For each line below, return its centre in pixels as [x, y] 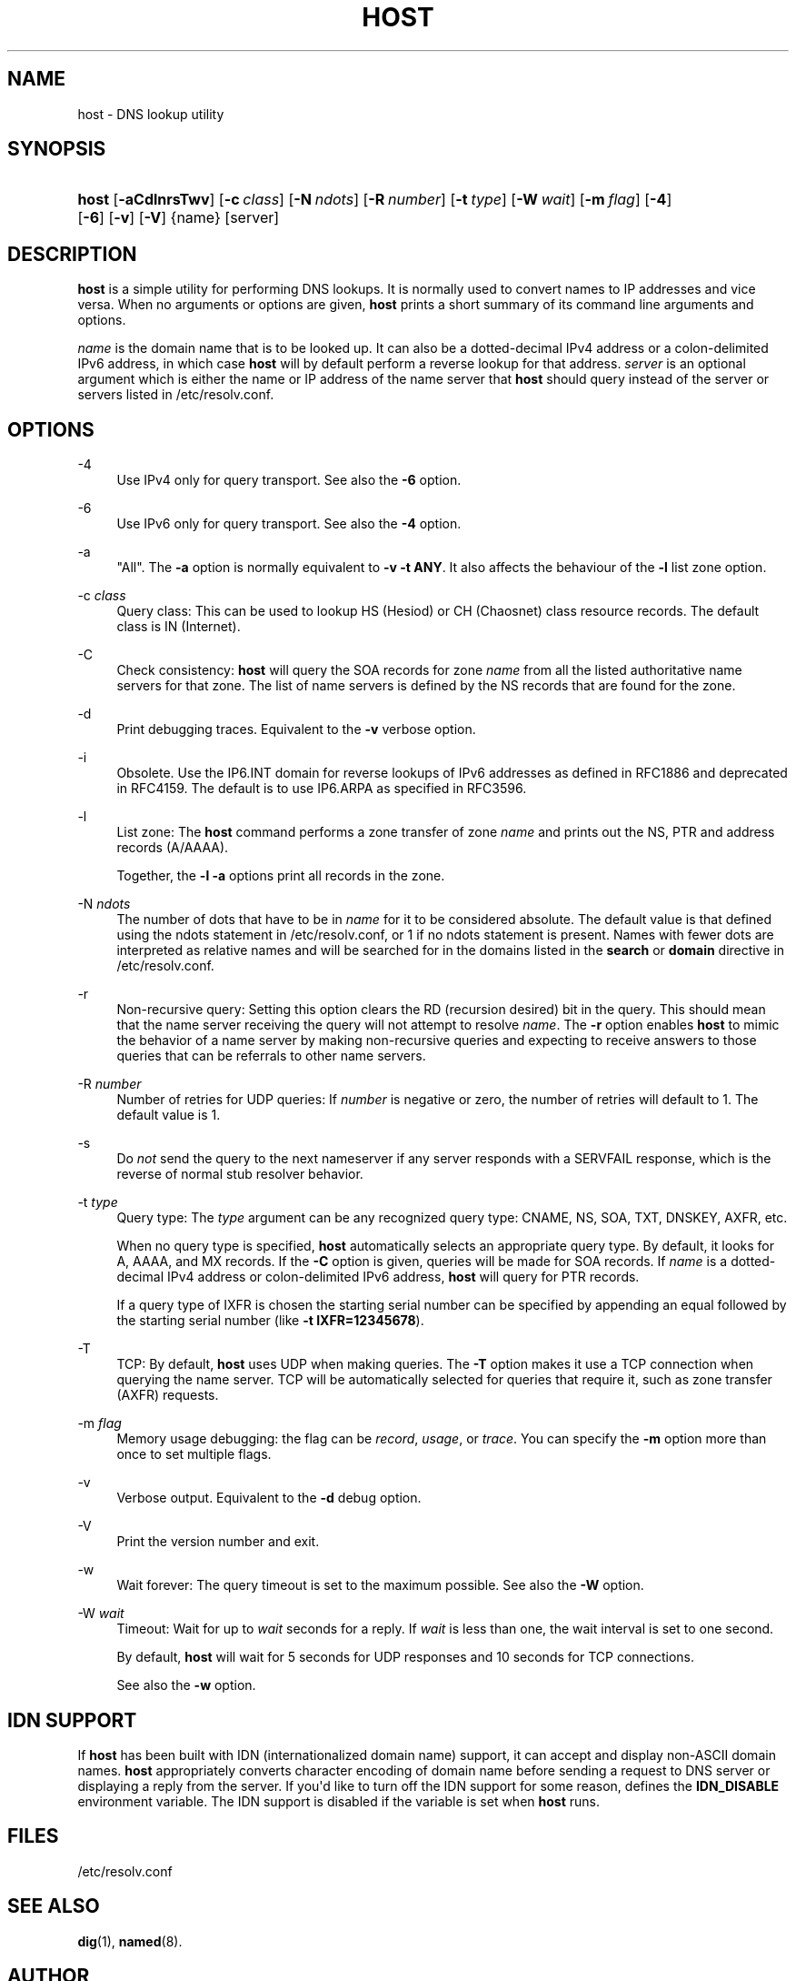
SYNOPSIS [57, 149]
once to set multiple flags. [194, 1454]
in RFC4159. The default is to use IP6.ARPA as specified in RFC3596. [322, 789]
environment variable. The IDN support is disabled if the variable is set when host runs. [338, 1801]
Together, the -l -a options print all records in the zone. [281, 876]
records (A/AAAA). [173, 848]
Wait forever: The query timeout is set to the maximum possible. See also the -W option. [380, 1585]
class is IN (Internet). [179, 627]
